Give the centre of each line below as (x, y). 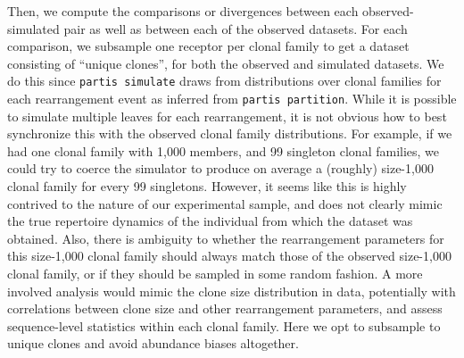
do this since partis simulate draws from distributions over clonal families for (224, 81)
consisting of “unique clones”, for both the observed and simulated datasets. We (226, 63)
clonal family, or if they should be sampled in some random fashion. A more (215, 274)
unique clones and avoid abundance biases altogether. (153, 343)
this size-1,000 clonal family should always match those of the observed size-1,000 (229, 256)
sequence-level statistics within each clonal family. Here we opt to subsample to (224, 325)
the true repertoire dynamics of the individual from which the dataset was (210, 221)
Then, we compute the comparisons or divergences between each (183, 11)
